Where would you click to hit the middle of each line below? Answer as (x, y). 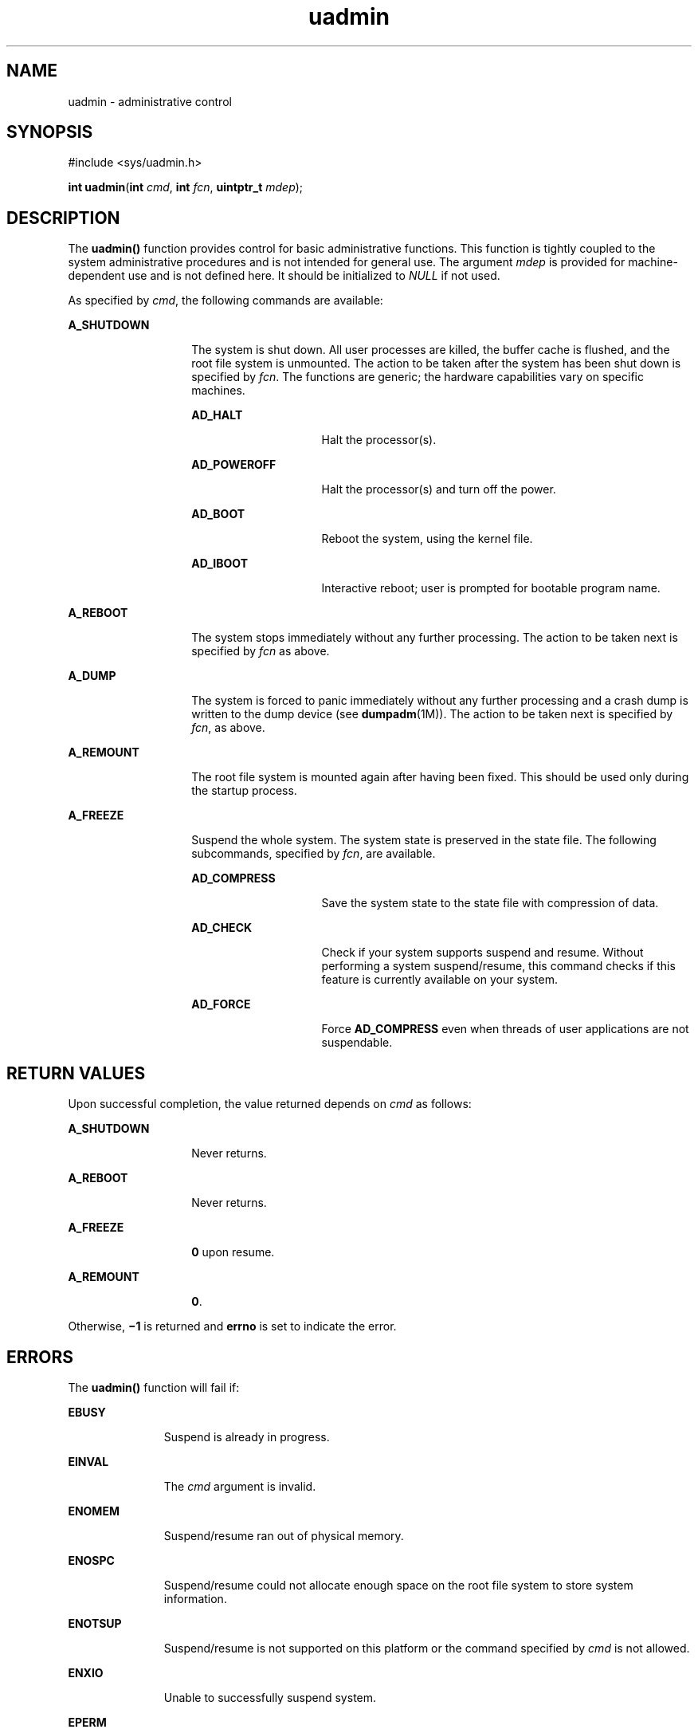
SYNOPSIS (50, 132)
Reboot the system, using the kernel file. (427, 539)
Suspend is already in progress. (247, 1436)
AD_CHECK (222, 928)
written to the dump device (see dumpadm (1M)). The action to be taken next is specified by (432, 714)
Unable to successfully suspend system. (270, 1697)
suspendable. (357, 1043)
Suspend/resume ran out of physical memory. (284, 1535)
